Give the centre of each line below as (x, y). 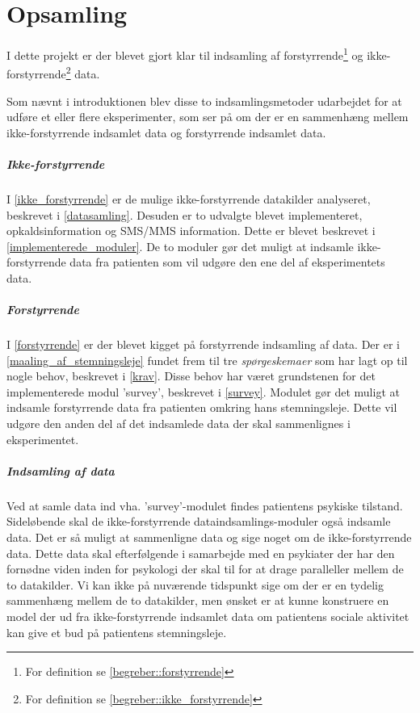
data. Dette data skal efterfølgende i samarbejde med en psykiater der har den (201, 553)
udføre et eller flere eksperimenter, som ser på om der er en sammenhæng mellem (208, 117)
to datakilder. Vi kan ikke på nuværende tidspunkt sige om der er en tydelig (195, 584)
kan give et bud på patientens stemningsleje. (117, 632)
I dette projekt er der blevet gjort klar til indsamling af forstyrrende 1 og (185, 54)
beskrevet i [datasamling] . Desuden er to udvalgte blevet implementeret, (185, 214)
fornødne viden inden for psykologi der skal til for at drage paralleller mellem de (205, 569)
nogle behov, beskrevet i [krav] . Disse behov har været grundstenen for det (191, 376)
